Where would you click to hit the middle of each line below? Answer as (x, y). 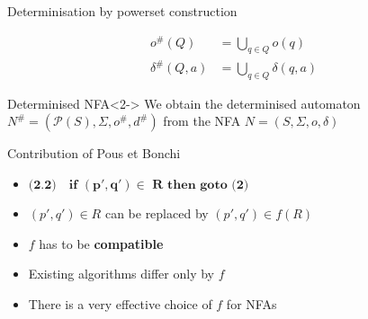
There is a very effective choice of (120, 303)
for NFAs (251, 303)
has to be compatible (101, 243)
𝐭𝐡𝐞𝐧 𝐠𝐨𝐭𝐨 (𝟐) (208, 186)
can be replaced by (157, 213)
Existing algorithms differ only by (121, 274)
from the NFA (202, 121)
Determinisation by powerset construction (122, 11)
